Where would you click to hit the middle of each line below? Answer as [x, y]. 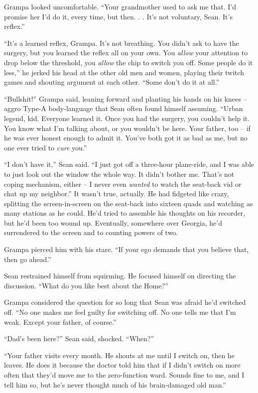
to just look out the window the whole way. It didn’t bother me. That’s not [119, 174]
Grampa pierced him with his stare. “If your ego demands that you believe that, [127, 249]
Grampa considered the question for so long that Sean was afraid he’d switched [125, 302]
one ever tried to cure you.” [46, 147]
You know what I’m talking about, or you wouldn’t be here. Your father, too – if [127, 128]
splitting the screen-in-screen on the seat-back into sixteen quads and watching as [129, 203]
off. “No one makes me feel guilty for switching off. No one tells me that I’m [120, 312]
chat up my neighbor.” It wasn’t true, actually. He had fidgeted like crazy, [117, 194]
